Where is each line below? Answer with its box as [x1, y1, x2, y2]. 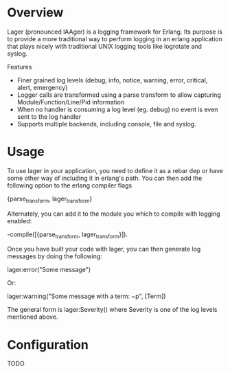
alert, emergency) [16, 83, 68, 91]
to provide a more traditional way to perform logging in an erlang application [7, 34, 223, 43]
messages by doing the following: [7, 252, 103, 260]
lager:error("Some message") [7, 266, 91, 274]
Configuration [7, 337, 89, 352]
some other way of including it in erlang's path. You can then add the [7, 174, 203, 182]
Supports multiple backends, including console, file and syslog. [16, 120, 197, 128]
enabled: [7, 216, 32, 225]
